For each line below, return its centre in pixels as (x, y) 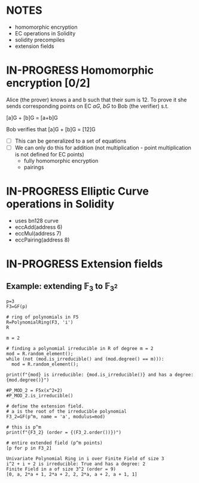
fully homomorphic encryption (61, 161)
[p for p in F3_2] (29, 448)
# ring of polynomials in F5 (42, 317)
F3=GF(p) (17, 307)
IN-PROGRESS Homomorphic (80, 70)
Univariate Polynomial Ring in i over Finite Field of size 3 (85, 459)
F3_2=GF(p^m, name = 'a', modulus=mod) (56, 417)
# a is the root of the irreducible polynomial (67, 412)
